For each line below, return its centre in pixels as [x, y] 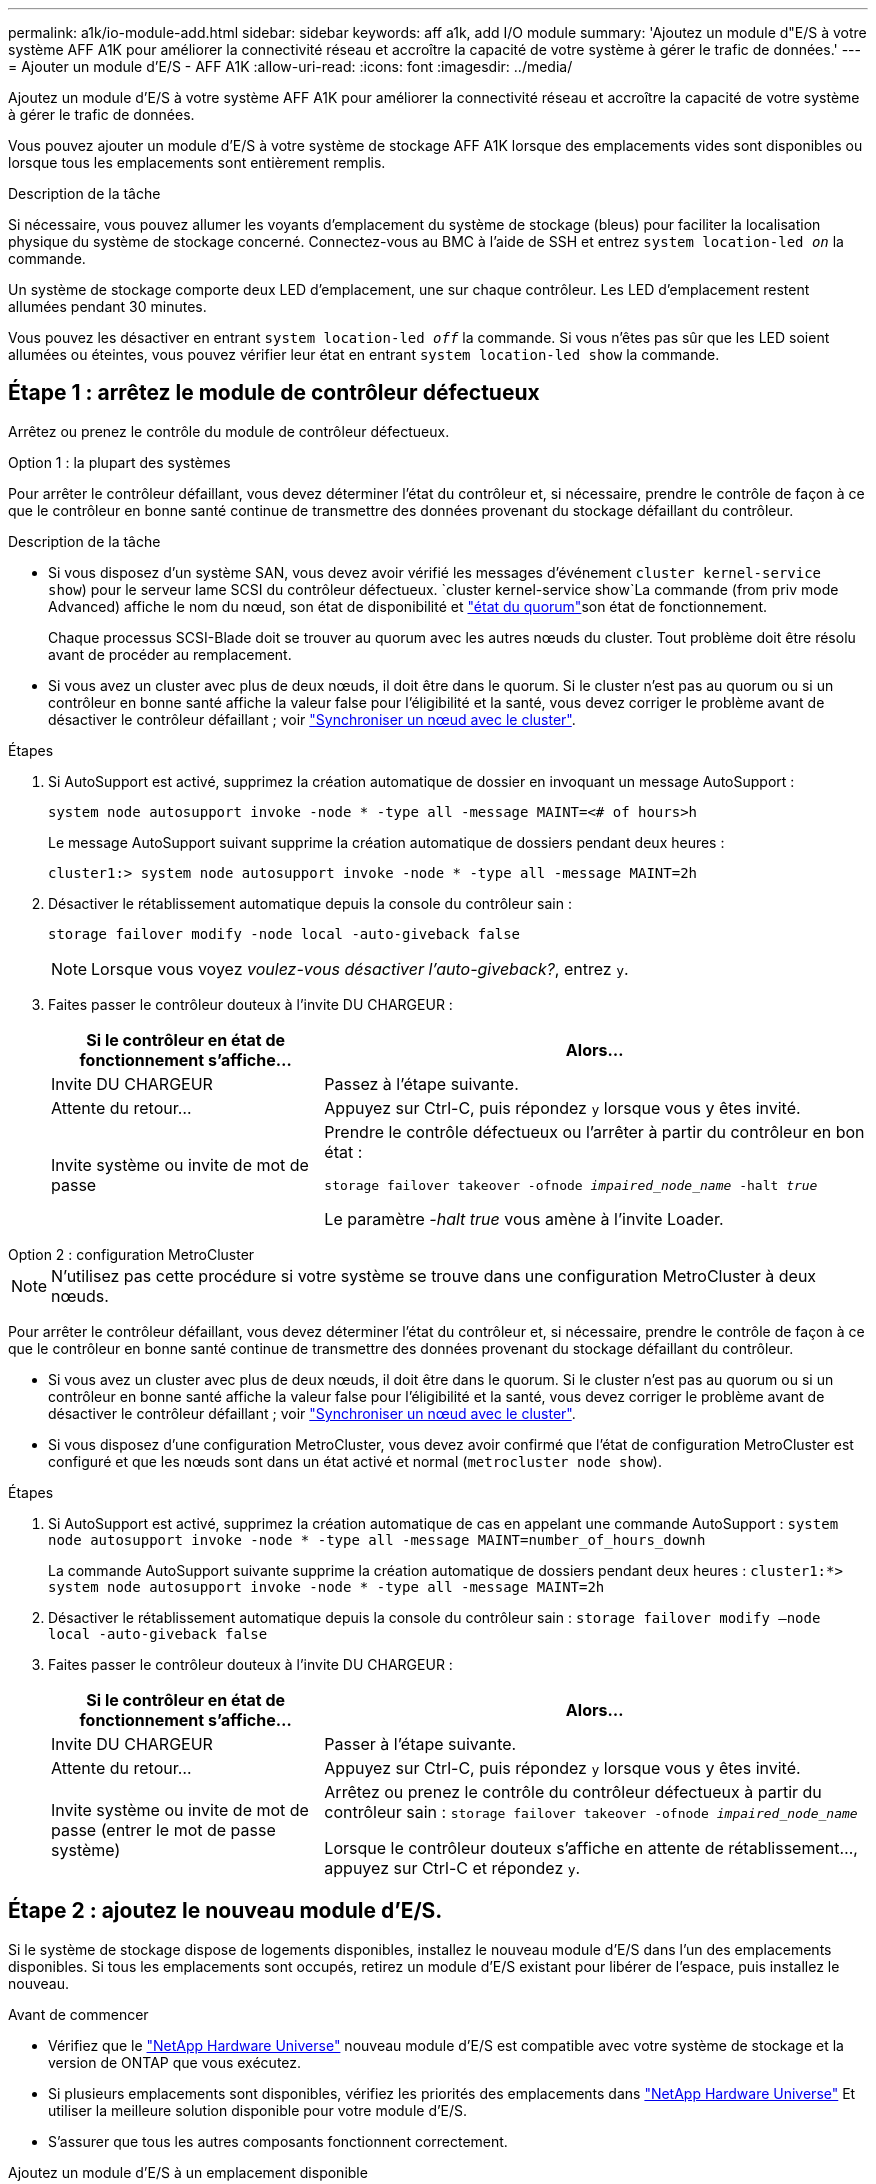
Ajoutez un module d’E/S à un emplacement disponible [188, 2172]
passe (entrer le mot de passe [163, 1829]
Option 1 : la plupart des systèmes [119, 462]
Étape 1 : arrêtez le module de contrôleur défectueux [274, 393]
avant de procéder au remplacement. [170, 654]
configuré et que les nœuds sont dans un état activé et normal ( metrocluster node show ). [355, 1461]
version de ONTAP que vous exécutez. [175, 2062]
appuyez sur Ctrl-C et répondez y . [452, 1867]
